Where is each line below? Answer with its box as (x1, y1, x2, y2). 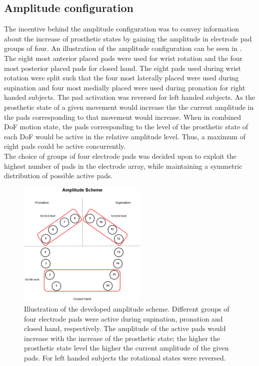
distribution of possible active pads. (4, 170, 113, 181)
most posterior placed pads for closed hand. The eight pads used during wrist (4, 62, 241, 73)
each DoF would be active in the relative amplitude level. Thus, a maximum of (4, 131, 246, 141)
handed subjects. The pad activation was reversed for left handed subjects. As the (4, 92, 255, 102)
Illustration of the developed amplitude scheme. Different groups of (24, 304, 229, 314)
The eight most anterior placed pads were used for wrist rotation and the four (4, 52, 242, 63)
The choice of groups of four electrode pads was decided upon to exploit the (4, 150, 236, 161)
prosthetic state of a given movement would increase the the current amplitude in (4, 101, 254, 112)
